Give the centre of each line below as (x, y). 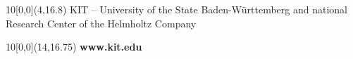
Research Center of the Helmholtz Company (101, 23)
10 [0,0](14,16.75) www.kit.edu (74, 47)
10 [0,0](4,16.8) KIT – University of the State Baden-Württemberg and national (176, 9)
